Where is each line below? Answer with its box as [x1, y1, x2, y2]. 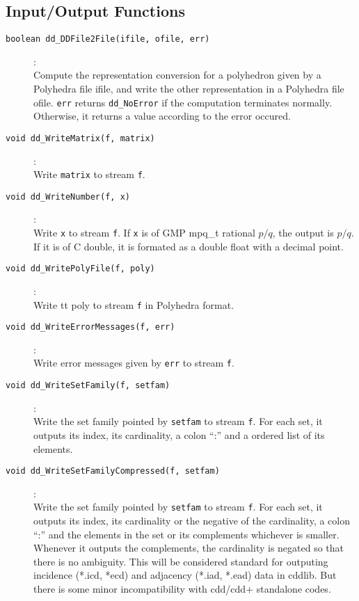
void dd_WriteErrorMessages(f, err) [6, 322, 175, 332]
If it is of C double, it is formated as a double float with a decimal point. [33, 239, 344, 253]
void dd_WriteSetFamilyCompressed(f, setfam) [6, 466, 220, 476]
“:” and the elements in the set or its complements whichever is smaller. [33, 527, 340, 541]
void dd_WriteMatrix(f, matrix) [6, 133, 155, 143]
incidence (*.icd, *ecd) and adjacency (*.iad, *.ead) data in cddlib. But [33, 568, 337, 582]
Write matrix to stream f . [33, 167, 145, 182]
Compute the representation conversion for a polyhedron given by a [33, 67, 321, 82]
